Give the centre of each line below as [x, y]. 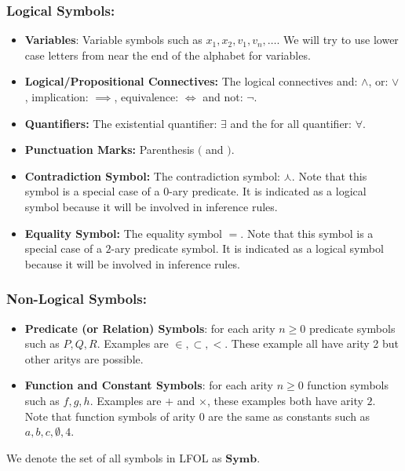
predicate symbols [352, 328]
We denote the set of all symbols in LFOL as [114, 457]
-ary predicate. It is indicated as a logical [268, 191]
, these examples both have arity [285, 400]
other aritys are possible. [84, 358]
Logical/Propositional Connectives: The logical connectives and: [191, 81]
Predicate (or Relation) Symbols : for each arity [150, 328]
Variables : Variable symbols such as [113, 40]
